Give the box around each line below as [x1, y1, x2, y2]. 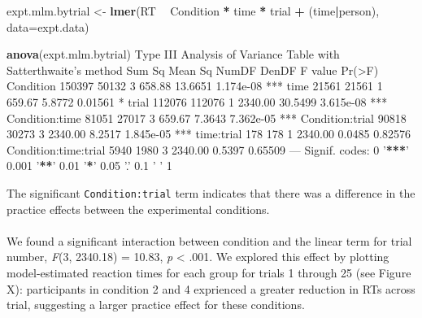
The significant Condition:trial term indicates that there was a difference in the [7, 184, 415, 201]
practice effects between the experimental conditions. [7, 200, 270, 217]
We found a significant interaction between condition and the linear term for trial [7, 232, 412, 249]
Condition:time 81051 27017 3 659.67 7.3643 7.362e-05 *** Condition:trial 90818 [7, 109, 407, 126]
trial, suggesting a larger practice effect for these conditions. [7, 296, 305, 313]
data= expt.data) [7, 18, 89, 35]
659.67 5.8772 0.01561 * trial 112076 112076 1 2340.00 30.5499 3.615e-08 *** [7, 93, 388, 110]
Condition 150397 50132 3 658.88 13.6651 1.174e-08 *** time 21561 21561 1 [7, 77, 383, 94]
